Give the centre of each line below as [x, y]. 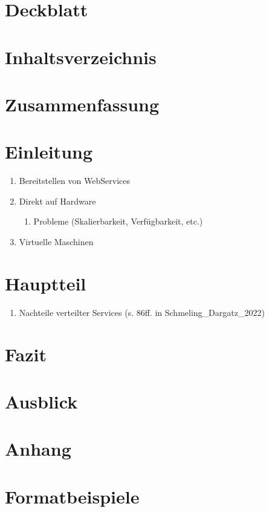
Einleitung [49, 152]
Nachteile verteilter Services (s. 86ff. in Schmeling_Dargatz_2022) [142, 312]
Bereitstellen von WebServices [74, 181]
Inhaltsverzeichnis [81, 57]
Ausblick [41, 401]
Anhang [38, 449]
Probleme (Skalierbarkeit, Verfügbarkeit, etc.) [118, 221]
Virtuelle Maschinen [56, 242]
